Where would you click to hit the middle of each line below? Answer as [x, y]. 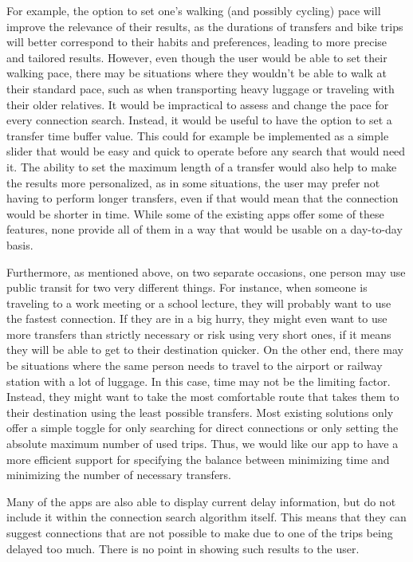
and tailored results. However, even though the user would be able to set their [197, 57]
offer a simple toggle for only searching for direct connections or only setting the [203, 428]
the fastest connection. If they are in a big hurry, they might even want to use [197, 318]
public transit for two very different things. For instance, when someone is [187, 287]
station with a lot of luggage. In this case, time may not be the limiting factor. [199, 381]
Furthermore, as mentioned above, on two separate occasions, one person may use [206, 271]
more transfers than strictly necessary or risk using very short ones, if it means [199, 334]
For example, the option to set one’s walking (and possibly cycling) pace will [194, 10]
